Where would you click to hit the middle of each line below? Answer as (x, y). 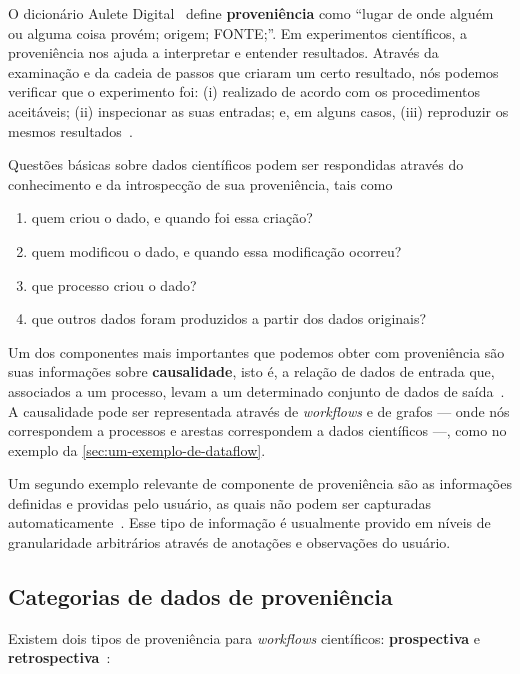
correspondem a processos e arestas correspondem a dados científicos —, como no (257, 430)
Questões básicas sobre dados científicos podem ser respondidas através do (236, 164)
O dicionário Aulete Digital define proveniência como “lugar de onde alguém (251, 13)
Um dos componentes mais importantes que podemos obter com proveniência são (256, 351)
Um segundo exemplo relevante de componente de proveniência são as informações (260, 483)
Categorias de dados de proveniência (200, 596)
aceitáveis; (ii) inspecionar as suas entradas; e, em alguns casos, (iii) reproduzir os (258, 110)
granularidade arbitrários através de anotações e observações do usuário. (229, 542)
